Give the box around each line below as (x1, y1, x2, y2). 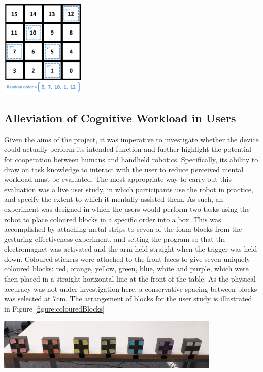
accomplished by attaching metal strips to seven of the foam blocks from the (4, 224, 242, 234)
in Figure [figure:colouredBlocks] (4, 303, 105, 314)
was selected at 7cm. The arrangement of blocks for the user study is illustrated (4, 293, 252, 304)
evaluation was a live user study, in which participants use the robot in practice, (4, 183, 253, 194)
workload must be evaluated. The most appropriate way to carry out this (4, 174, 232, 184)
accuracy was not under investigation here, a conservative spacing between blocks (4, 283, 257, 294)
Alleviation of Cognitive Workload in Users (4, 110, 236, 126)
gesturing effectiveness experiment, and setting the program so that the (4, 233, 226, 244)
